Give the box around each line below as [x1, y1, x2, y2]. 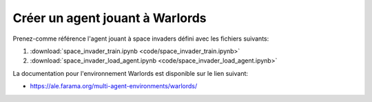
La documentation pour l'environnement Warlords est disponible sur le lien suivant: [12, 69, 248, 77]
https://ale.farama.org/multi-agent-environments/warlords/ [30, 82, 198, 90]
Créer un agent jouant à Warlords [12, 10, 207, 25]
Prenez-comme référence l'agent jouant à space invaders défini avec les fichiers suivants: [12, 34, 269, 43]
